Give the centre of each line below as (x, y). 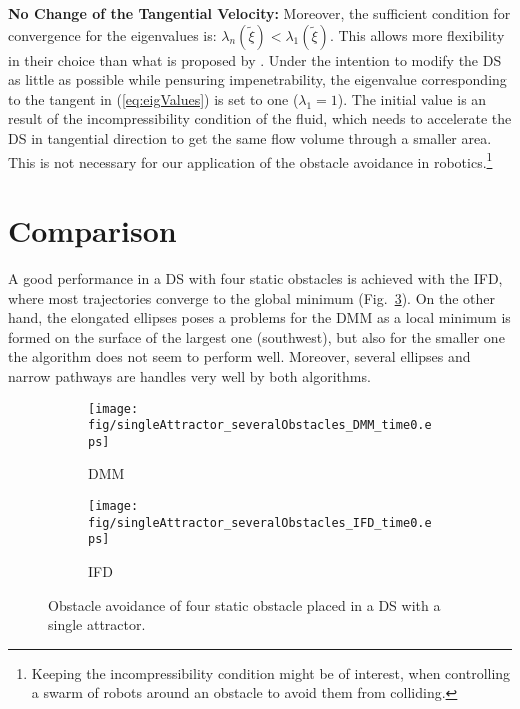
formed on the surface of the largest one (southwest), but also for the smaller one (256, 336)
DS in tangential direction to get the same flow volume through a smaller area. (250, 137)
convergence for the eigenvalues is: (112, 34)
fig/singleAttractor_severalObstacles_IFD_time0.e (260, 522)
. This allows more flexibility (417, 34)
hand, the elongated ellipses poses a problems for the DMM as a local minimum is (259, 317)
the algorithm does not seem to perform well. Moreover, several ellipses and (239, 356)
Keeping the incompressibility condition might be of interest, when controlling (271, 672)
